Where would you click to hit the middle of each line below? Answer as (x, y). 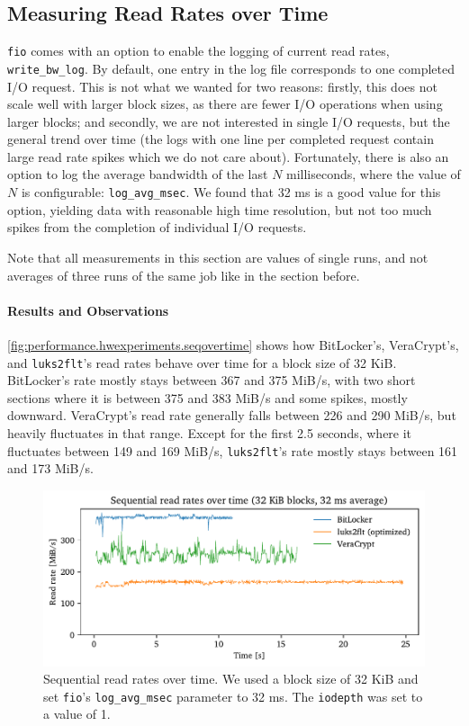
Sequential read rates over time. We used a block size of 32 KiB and (231, 679)
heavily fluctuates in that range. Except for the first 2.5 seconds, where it (210, 432)
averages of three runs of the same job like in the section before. (184, 275)
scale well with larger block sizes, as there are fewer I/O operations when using (225, 104)
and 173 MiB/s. (50, 468)
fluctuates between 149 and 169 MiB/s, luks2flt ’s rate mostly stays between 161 (233, 450)
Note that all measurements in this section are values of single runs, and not (218, 257)
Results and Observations (88, 310)
